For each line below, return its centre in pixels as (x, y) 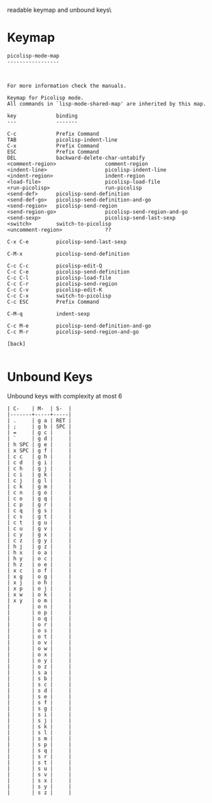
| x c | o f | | (39, 571)
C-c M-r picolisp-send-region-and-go (73, 332)
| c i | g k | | (39, 475)
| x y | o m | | (39, 600)
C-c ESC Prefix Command (53, 302)
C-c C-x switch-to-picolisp (59, 296)
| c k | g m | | (39, 486)
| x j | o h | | (39, 582)
